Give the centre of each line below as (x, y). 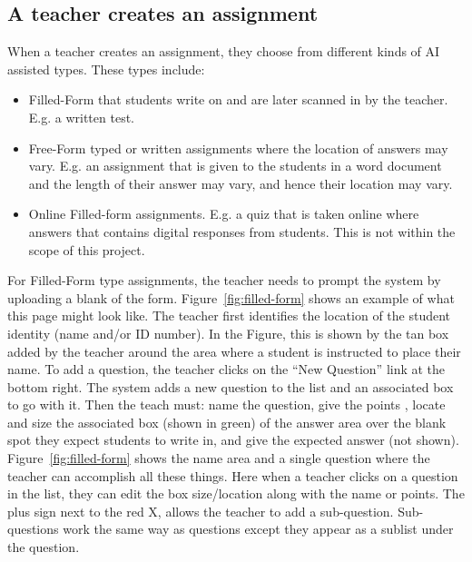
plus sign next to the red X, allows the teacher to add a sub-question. (201, 511)
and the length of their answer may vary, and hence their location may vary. (241, 183)
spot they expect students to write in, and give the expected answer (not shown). (233, 440)
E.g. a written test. (81, 117)
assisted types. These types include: (106, 69)
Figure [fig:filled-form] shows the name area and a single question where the (219, 458)
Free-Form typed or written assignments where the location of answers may (238, 148)
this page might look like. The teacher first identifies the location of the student (229, 316)
